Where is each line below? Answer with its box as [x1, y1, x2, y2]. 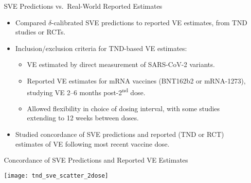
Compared [15, 17, 46, 27]
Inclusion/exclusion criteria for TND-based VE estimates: [15, 43, 187, 53]
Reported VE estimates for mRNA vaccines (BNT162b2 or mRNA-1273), [27, 75, 246, 85]
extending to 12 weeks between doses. [27, 113, 139, 123]
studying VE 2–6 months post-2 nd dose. [27, 85, 145, 97]
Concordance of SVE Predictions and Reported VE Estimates [4, 155, 188, 165]
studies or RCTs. [15, 27, 66, 37]
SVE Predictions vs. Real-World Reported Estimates [4, 1, 162, 11]
